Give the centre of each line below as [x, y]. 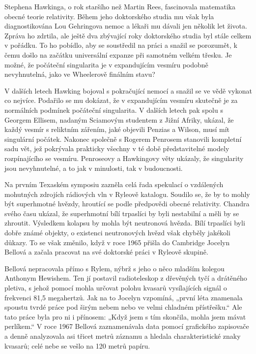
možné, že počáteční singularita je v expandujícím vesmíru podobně [106, 64]
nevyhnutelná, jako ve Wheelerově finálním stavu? [80, 74]
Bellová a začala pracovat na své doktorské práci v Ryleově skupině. [106, 252]
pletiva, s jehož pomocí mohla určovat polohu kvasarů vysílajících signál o [116, 288]
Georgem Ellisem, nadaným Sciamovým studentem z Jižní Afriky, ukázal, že [119, 119]
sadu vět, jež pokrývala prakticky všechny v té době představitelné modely [117, 148]
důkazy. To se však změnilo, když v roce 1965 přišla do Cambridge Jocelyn [117, 242]
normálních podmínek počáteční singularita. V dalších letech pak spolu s [114, 110]
